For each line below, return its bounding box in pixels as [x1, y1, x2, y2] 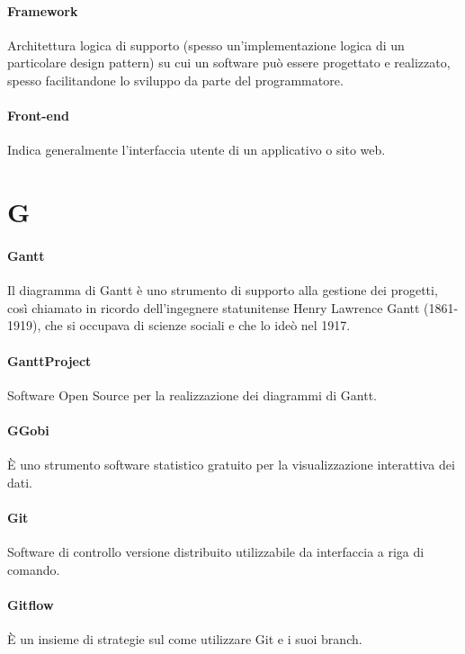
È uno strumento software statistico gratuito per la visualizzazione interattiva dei [7, 455, 455, 474]
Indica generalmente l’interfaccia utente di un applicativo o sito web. [7, 140, 386, 159]
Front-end [7, 106, 69, 125]
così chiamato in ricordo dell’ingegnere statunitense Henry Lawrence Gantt [7, 298, 420, 317]
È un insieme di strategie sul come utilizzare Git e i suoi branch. [7, 630, 362, 649]
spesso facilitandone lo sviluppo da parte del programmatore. [7, 70, 344, 89]
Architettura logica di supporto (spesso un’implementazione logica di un [7, 35, 405, 54]
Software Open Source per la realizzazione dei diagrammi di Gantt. [7, 385, 377, 404]
